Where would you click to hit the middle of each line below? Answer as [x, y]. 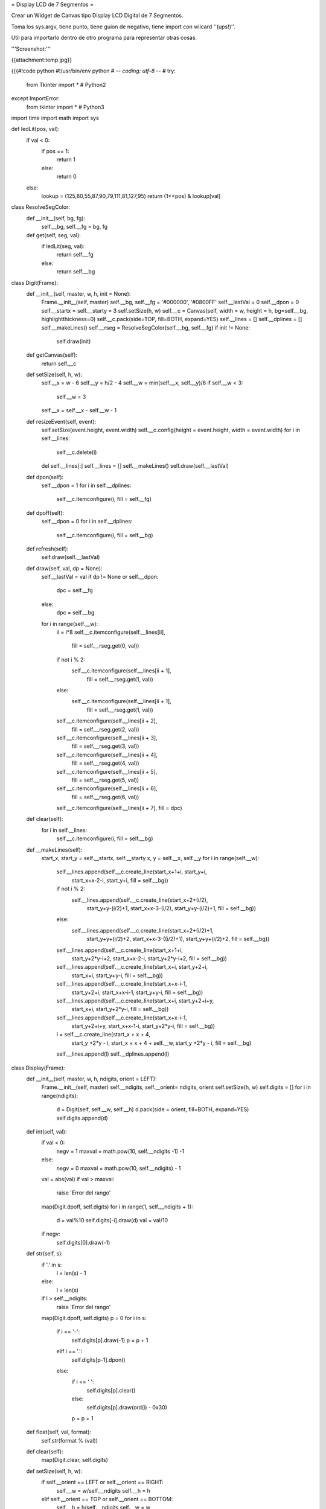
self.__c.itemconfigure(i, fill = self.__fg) [104, 499]
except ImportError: [36, 98]
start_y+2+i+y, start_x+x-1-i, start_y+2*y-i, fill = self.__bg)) [143, 1026]
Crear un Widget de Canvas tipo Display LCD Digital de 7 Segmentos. [97, 16]
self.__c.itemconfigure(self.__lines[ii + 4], [107, 754]
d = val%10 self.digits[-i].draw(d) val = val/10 [112, 1220]
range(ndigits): [60, 1096]
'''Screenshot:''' [31, 49]
